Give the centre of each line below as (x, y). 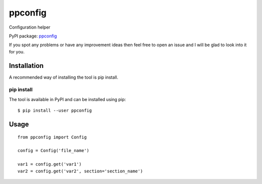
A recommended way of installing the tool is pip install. (64, 77)
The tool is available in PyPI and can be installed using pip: (67, 99)
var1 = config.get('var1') (50, 164)
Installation (26, 66)
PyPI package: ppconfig (33, 36)
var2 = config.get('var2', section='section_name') (80, 171)
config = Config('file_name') (54, 151)
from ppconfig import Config (52, 137)
